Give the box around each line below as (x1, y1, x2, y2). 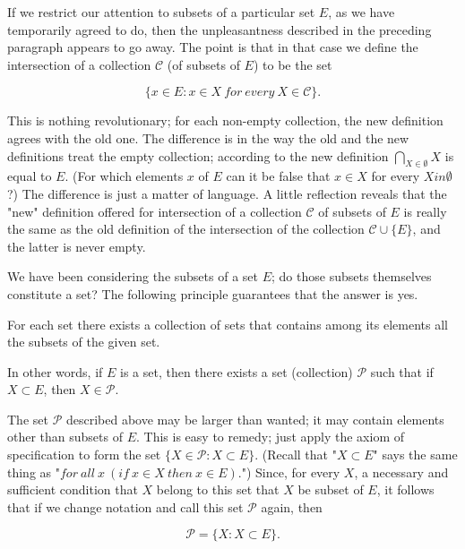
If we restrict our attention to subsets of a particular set (7, 3, 315, 21)
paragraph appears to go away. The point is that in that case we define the (7, 38, 418, 56)
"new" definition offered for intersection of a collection (7, 202, 302, 220)
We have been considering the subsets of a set (7, 267, 258, 286)
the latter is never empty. (7, 236, 146, 255)
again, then (261, 497, 323, 516)
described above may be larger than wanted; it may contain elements (65, 409, 444, 428)
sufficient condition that (7, 480, 138, 499)
